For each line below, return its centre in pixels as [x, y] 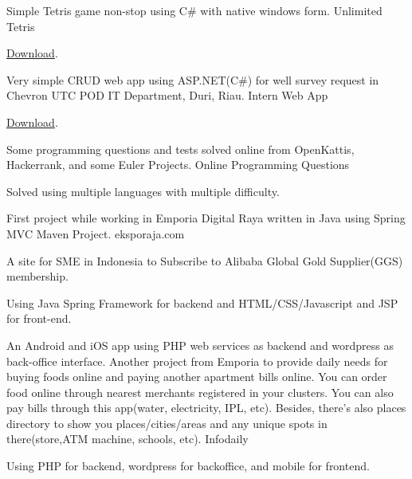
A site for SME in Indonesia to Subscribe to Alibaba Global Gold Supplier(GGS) [205, 260]
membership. [37, 276]
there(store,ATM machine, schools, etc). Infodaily [128, 439]
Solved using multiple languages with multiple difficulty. [143, 191]
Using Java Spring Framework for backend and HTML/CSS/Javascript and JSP [202, 302]
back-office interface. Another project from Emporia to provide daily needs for [197, 361]
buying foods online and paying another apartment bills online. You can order [197, 377]
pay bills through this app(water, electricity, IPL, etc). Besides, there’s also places [206, 408]
